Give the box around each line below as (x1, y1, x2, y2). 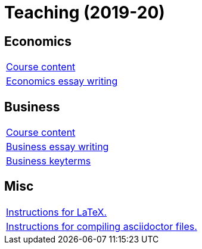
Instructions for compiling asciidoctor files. (6, 220, 197, 232)
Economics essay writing (6, 75, 118, 88)
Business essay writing (6, 141, 109, 153)
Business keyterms (6, 155, 91, 167)
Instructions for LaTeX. (6, 206, 107, 218)
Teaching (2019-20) (4, 2, 165, 23)
